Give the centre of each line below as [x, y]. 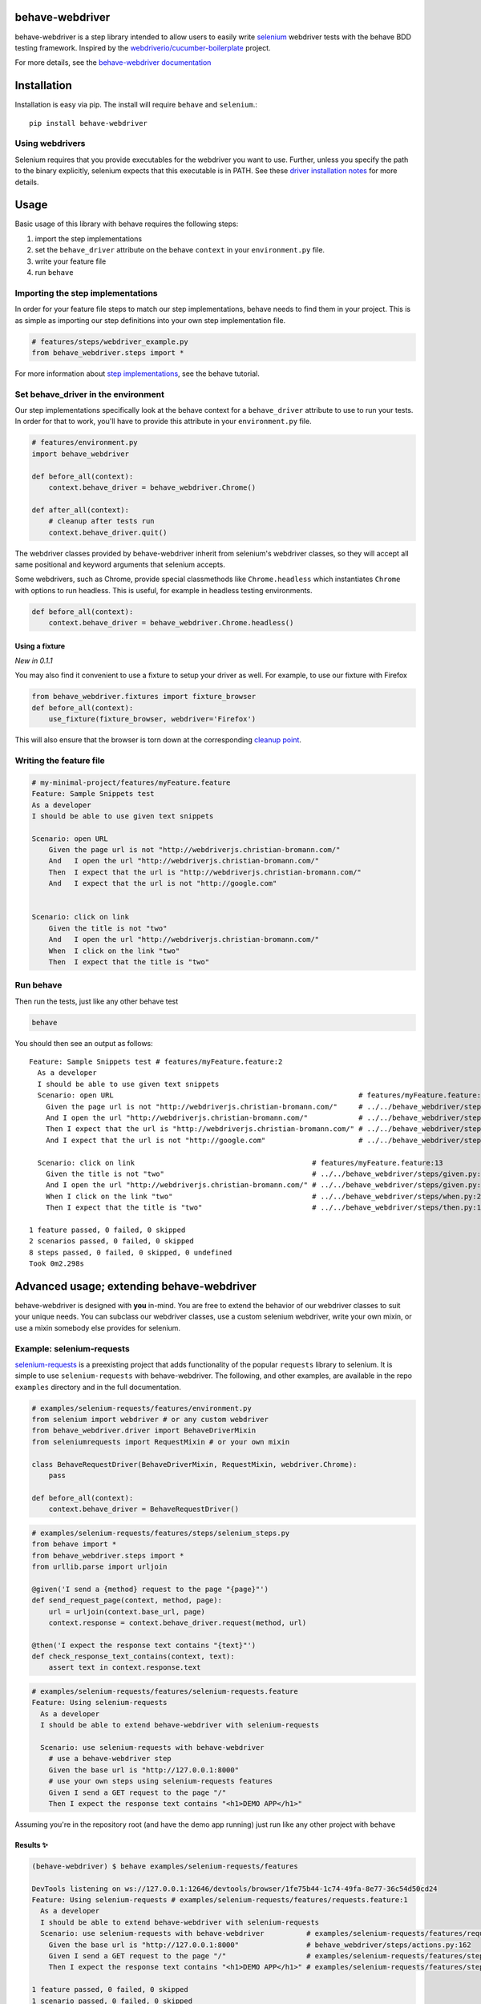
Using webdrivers [50, 143]
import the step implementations [89, 238]
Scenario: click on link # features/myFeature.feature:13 [240, 1163]
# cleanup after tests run [102, 521]
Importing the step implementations [86, 293]
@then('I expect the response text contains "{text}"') [144, 1645]
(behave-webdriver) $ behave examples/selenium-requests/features [165, 1866]
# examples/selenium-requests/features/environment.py [141, 1408]
